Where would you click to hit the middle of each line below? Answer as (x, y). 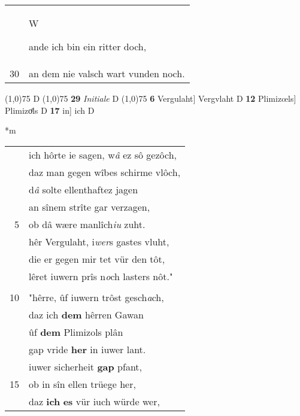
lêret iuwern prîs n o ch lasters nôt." (101, 276)
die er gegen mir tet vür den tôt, (97, 259)
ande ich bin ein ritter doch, (88, 46)
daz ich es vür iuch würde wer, (94, 401)
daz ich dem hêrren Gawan (86, 314)
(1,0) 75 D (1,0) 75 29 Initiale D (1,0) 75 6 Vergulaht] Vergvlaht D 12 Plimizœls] (151, 98)
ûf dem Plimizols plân (76, 332)
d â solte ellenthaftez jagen (84, 189)
